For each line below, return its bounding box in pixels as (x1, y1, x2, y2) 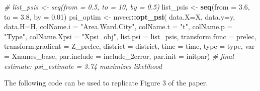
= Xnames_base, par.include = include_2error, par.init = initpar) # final (4, 50, 234, 61)
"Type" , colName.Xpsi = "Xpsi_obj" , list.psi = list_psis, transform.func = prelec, (4, 31, 256, 41)
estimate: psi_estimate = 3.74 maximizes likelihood (4, 60, 162, 71)
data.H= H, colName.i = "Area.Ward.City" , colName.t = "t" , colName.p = (4, 21, 233, 32)
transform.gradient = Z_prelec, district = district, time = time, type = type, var (4, 41, 255, 51)
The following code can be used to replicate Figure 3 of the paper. (4, 77, 208, 88)
